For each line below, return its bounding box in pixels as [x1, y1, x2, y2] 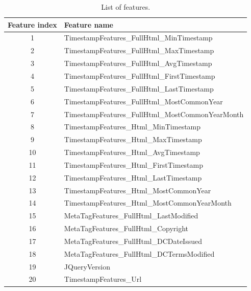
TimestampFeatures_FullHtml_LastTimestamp [64, 83, 214, 94]
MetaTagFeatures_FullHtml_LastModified [64, 210, 198, 221]
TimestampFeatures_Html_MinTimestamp [64, 121, 201, 132]
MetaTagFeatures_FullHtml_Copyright [64, 223, 189, 234]
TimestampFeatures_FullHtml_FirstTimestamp [64, 70, 215, 81]
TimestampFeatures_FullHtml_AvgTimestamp [64, 58, 212, 69]
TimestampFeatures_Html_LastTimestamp [64, 172, 202, 183]
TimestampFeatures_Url [64, 274, 142, 284]
